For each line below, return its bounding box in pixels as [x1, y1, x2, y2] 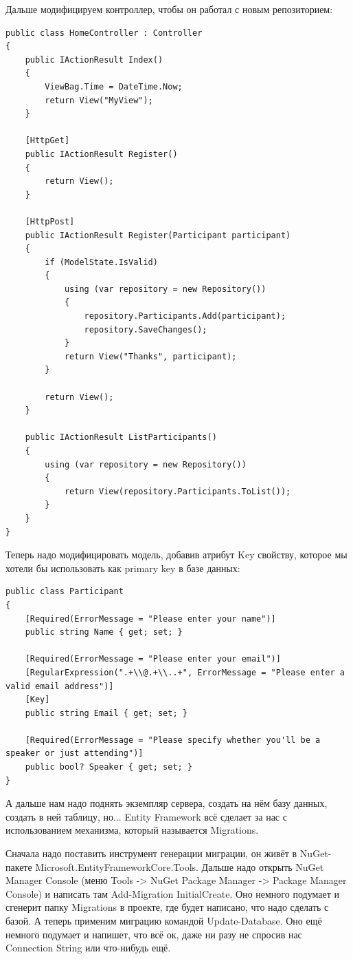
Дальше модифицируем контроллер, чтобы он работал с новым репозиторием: [5, 2, 333, 16]
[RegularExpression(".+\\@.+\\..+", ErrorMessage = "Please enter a [25, 667, 345, 677]
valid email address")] [5, 681, 114, 691]
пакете [5, 859, 32, 874]
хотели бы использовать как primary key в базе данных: [5, 560, 240, 575]
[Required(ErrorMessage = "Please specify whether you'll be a [25, 735, 321, 745]
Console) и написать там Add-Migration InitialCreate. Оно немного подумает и [5, 886, 339, 900]
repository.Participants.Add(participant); [84, 311, 286, 322]
